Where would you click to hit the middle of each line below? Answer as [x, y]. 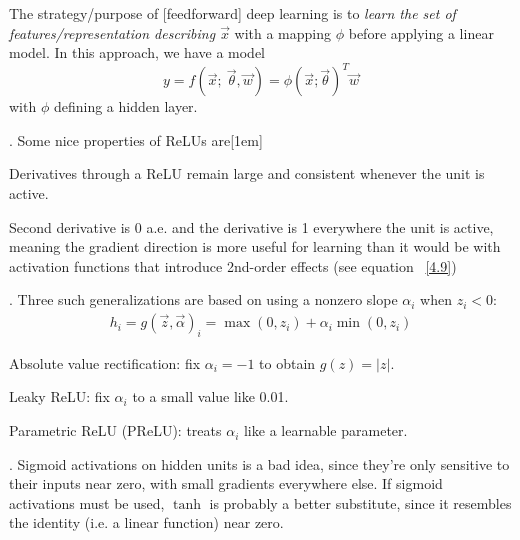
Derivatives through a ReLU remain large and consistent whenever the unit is [247, 173]
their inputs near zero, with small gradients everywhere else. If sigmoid [226, 483]
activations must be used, [87, 502]
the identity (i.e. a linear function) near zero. [146, 522]
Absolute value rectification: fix [105, 362]
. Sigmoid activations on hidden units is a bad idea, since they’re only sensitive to [259, 463]
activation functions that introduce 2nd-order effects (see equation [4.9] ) [233, 265]
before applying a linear [421, 32]
